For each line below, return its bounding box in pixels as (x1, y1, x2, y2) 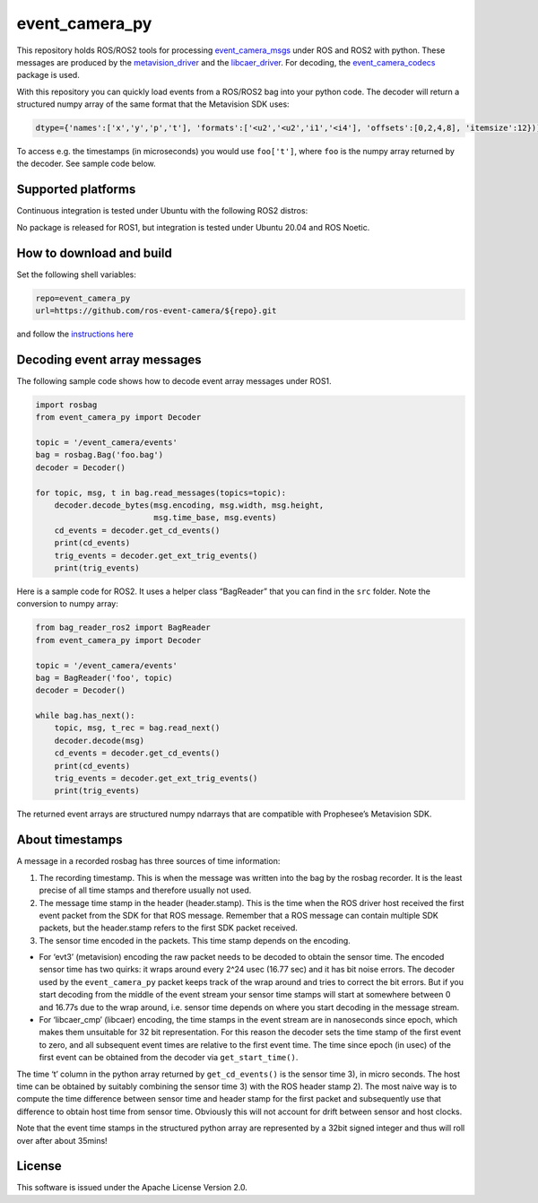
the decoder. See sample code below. (16, 158, 156, 170)
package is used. (16, 70, 80, 81)
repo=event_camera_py (35, 292, 131, 303)
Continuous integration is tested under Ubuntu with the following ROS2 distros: (16, 205, 308, 216)
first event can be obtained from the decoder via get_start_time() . (39, 1052, 299, 1063)
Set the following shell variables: (16, 269, 136, 280)
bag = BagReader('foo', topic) (35, 673, 174, 683)
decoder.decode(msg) (54, 736, 145, 745)
